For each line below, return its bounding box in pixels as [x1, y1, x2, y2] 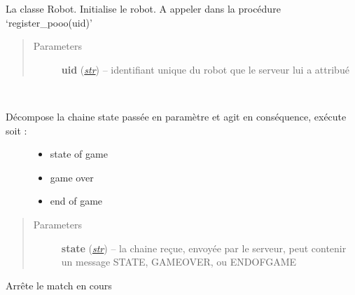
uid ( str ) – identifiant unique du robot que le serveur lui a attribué [61, 62, 349, 76]
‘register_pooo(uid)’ [6, 15, 92, 29]
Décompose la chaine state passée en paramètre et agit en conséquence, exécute [6, 109, 347, 123]
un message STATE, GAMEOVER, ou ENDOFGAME [61, 254, 297, 269]
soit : [6, 123, 27, 137]
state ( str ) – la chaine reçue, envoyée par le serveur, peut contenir [61, 240, 347, 255]
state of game [50, 146, 108, 161]
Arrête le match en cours [6, 277, 112, 292]
